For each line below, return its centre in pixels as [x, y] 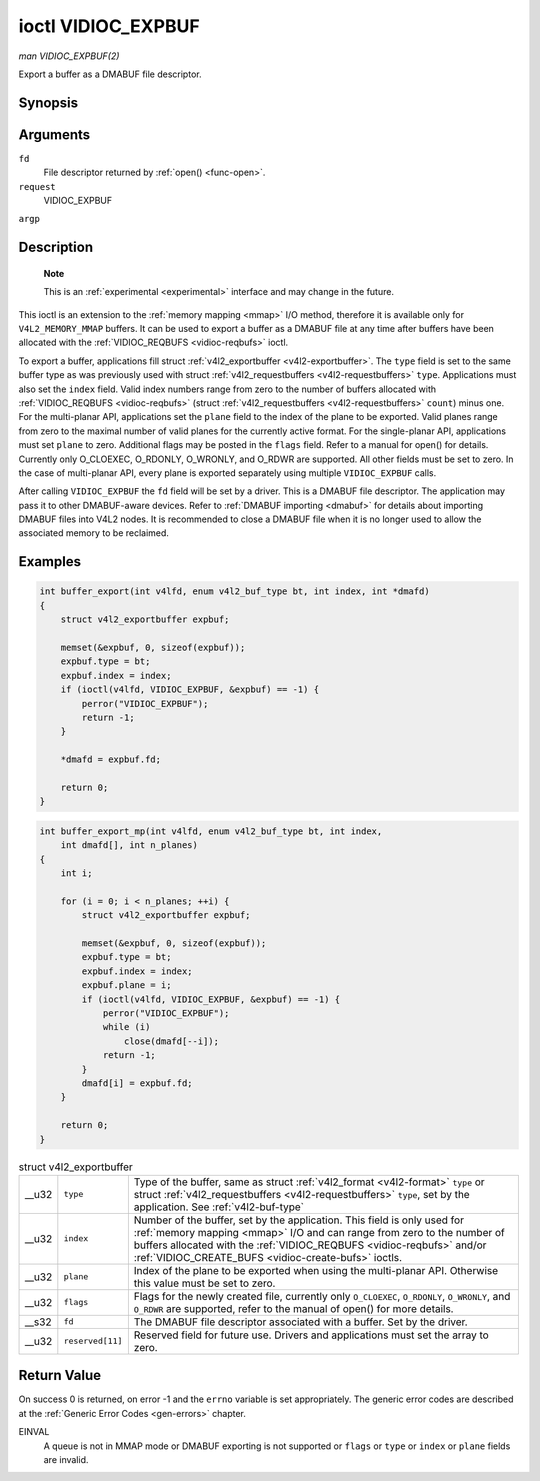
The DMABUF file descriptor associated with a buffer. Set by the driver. [301, 1322]
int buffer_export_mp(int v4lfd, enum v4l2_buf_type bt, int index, [211, 831]
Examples [50, 561]
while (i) [126, 1027]
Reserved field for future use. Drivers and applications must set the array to [311, 1335]
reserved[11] [93, 1341]
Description [56, 247]
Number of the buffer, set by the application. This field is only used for [299, 1220]
